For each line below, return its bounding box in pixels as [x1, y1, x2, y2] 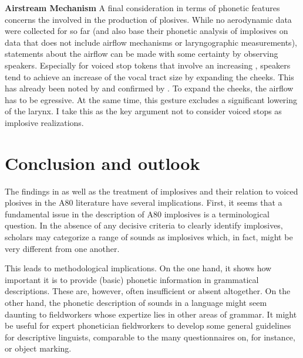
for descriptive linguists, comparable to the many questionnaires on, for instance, [5, 330, 295, 343]
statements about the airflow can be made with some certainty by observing [5, 47, 278, 60]
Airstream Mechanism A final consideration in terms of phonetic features [5, 2, 280, 13]
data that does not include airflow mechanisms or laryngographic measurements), [5, 36, 297, 48]
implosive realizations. [5, 116, 84, 128]
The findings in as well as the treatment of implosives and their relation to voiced [5, 185, 298, 197]
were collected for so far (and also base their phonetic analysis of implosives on [5, 25, 288, 37]
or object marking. [5, 342, 72, 354]
